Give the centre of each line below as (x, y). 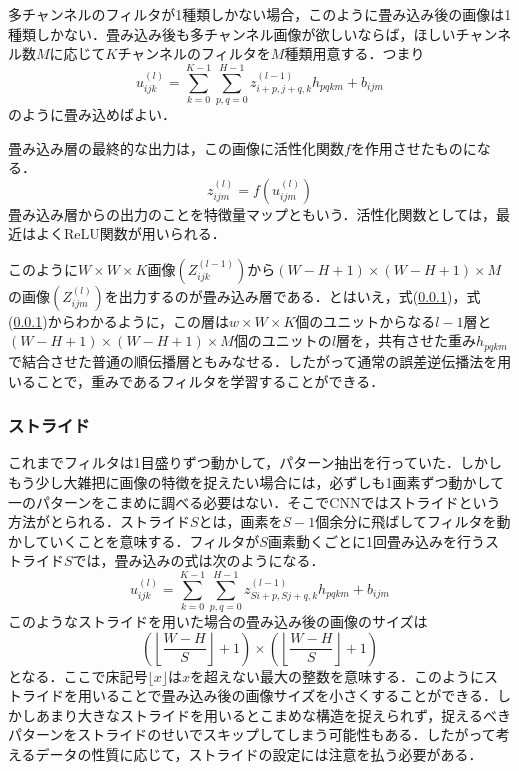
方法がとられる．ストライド (99, 521)
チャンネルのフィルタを (194, 53)
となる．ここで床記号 (78, 675)
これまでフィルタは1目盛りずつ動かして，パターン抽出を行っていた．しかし (255, 462)
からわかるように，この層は (138, 320)
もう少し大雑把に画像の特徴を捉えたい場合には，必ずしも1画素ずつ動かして (256, 481)
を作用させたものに (413, 147)
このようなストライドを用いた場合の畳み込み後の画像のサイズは (218, 621)
